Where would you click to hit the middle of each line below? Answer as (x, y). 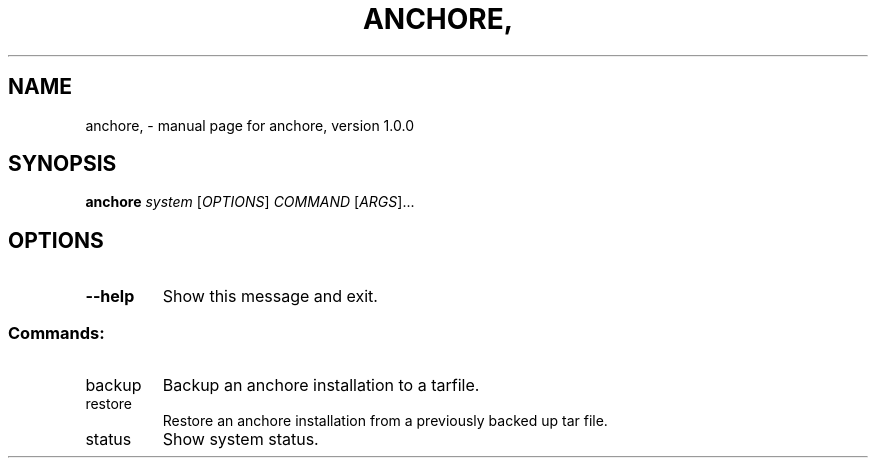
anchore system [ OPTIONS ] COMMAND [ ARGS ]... (250, 202)
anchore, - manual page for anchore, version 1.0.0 (249, 125)
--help (110, 296)
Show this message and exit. (270, 296)
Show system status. (240, 439)
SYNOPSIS (62, 164)
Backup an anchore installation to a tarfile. (321, 385)
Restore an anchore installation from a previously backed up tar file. (385, 421)
